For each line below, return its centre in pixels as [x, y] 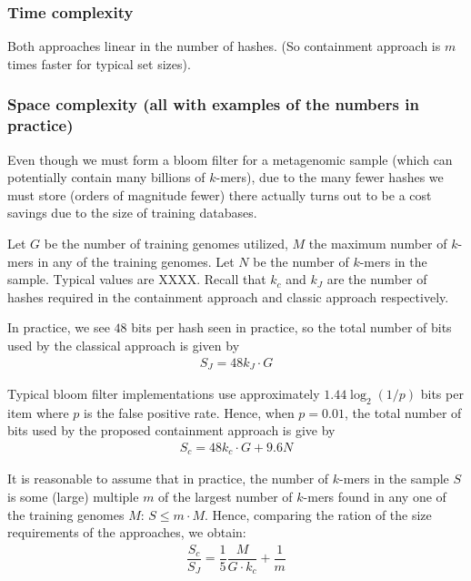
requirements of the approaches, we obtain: [127, 532]
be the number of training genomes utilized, [166, 243]
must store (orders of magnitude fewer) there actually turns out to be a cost [220, 194]
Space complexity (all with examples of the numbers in [213, 104]
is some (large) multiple [73, 497]
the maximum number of [378, 243]
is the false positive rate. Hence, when [189, 412]
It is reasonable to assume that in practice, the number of [168, 479]
